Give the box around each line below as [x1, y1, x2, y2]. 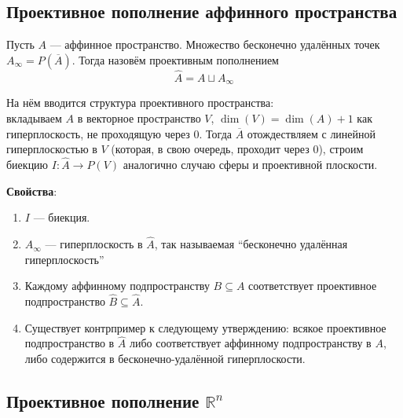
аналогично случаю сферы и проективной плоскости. [123, 156, 378, 173]
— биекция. [33, 209, 90, 225]
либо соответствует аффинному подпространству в [130, 335, 372, 351]
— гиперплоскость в [45, 236, 143, 252]
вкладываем [6, 110, 62, 126]
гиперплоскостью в [6, 141, 97, 157]
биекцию [6, 156, 49, 173]
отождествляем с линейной [247, 125, 376, 141]
